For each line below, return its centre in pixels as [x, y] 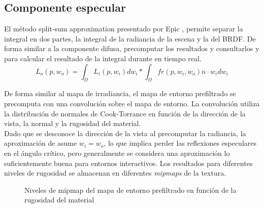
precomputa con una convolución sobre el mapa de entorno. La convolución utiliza [132, 103]
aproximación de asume [41, 143]
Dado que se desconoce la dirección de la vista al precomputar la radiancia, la [125, 133]
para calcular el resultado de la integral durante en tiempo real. [103, 58]
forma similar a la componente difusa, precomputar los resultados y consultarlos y [132, 48]
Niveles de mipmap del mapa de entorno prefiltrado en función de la [130, 190]
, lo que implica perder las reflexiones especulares [180, 143]
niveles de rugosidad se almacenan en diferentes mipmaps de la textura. [115, 173]
